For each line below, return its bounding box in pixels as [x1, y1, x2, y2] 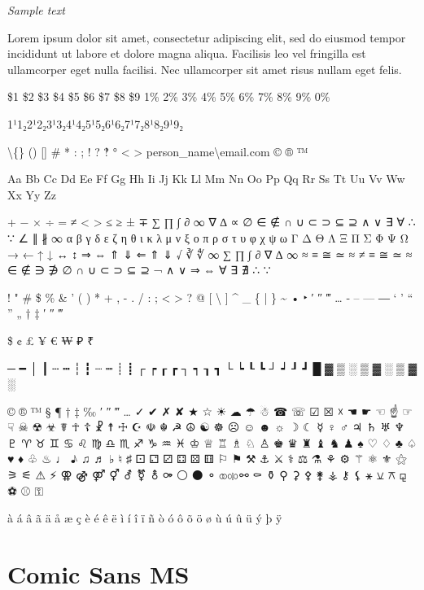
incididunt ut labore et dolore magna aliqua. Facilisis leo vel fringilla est [7, 45, 366, 62]
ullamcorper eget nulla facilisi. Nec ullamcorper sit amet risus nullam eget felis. [7, 60, 402, 77]
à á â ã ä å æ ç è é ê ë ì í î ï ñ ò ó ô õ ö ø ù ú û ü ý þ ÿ [7, 509, 282, 527]
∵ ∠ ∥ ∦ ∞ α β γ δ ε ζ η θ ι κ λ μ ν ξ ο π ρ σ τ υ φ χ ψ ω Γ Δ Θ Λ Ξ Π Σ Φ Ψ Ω [7, 229, 409, 246]
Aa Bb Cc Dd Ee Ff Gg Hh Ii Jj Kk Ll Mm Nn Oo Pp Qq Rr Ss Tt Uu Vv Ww [7, 170, 405, 187]
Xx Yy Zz [7, 186, 56, 203]
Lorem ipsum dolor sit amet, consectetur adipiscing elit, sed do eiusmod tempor [7, 28, 406, 46]
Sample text [7, 2, 65, 18]
